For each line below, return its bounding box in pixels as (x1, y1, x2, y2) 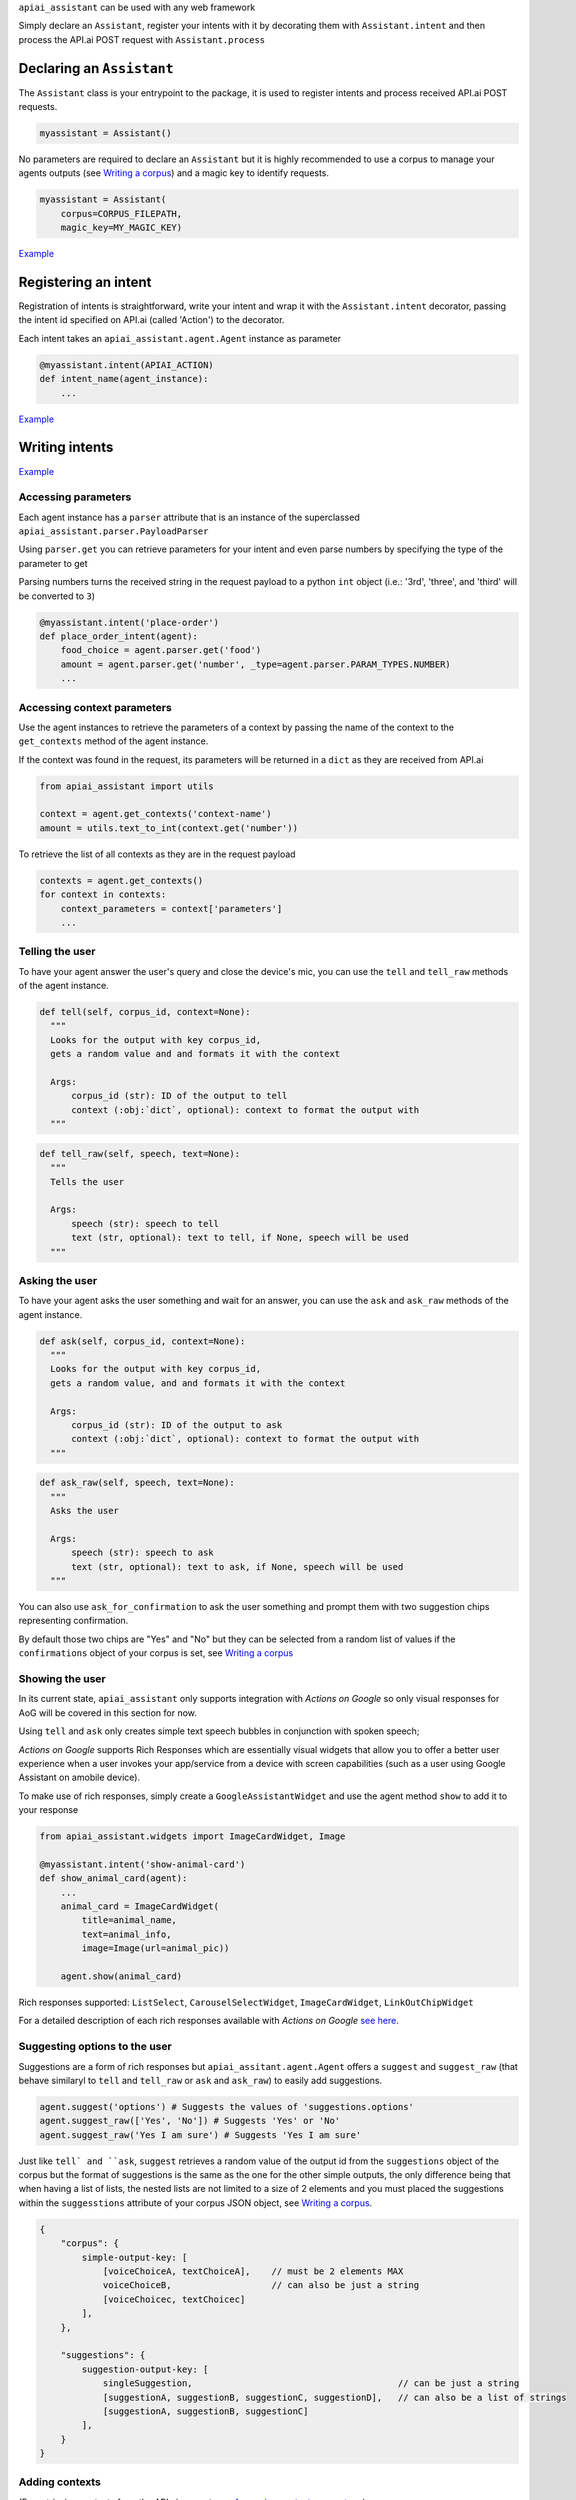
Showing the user (18, 1672, 107, 1685)
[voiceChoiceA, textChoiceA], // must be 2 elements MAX (102, 2265, 404, 2277)
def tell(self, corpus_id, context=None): (39, 1006, 251, 1018)
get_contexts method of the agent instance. (18, 735, 209, 747)
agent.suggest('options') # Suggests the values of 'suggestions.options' (39, 2101, 415, 2112)
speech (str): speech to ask (71, 1547, 214, 1559)
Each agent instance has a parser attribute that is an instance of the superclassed (18, 511, 360, 523)
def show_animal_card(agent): (39, 1873, 188, 1884)
